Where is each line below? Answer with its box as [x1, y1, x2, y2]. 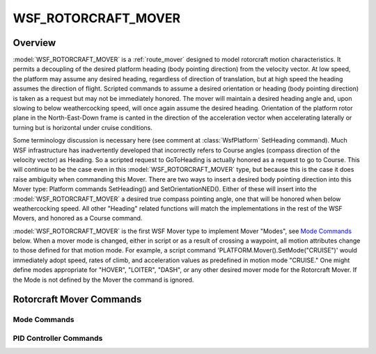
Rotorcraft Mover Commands [13, 293, 142, 305]
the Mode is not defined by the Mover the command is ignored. [13, 275, 194, 284]
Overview [13, 37, 56, 49]
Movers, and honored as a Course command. [13, 214, 143, 223]
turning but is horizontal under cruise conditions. [13, 123, 152, 131]
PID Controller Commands [13, 334, 103, 343]
